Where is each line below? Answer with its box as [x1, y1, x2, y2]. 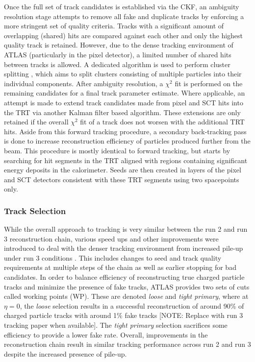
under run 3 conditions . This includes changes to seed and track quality [4, 252, 222, 263]
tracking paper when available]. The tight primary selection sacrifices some [4, 320, 228, 330]
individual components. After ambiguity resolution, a [4, 78, 163, 88]
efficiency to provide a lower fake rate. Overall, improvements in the [4, 329, 208, 339]
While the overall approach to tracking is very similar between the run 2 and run [4, 224, 248, 234]
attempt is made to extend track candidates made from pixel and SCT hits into [4, 97, 243, 107]
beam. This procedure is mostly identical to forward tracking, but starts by [4, 145, 230, 155]
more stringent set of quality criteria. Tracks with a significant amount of [4, 21, 224, 31]
